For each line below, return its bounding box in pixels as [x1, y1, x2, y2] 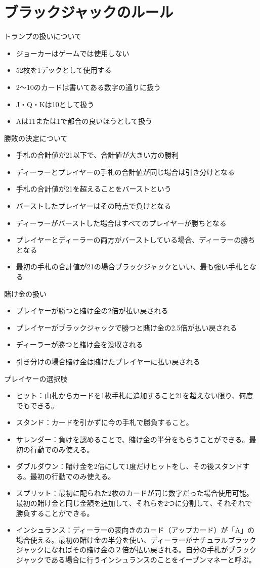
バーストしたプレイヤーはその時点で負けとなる [16, 201, 171, 211]
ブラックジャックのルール [4, 2, 174, 22]
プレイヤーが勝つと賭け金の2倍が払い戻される [16, 305, 168, 316]
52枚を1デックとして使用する [16, 65, 112, 75]
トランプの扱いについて [4, 31, 82, 41]
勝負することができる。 [16, 507, 94, 518]
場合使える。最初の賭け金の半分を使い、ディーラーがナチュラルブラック [16, 534, 256, 545]
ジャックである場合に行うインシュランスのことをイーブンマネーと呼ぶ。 [16, 554, 256, 564]
